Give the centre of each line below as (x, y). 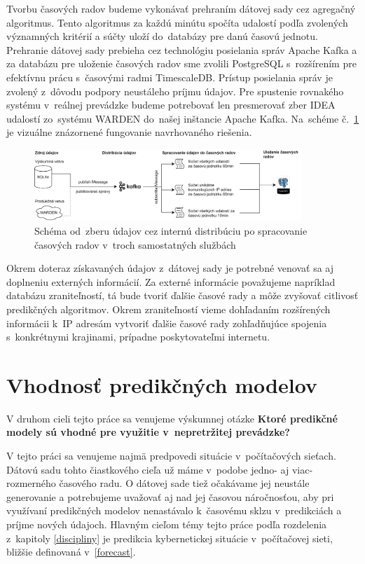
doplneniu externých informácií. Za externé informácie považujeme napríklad (171, 281)
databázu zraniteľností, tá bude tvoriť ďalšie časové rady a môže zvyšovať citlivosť (182, 295)
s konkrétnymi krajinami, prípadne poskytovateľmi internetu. (138, 337)
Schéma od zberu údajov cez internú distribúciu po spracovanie (171, 231)
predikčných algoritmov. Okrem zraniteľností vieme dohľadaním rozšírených (168, 309)
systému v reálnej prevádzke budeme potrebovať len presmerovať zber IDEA (171, 105)
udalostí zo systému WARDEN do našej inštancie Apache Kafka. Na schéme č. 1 (183, 118)
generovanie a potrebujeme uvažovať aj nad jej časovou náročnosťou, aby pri (170, 496)
